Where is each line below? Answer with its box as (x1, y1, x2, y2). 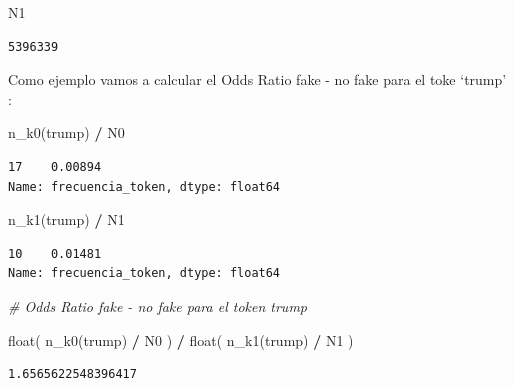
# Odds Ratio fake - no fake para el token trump (8, 295, 307, 316)
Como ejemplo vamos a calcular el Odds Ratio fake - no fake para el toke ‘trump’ (8, 69, 507, 90)
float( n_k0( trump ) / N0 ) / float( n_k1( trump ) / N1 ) (8, 329, 354, 350)
